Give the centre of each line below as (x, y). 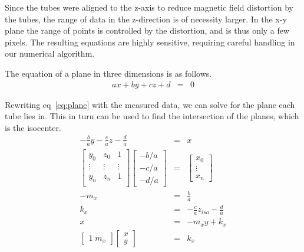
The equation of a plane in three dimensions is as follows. (108, 73)
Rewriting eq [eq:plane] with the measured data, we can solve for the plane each (150, 104)
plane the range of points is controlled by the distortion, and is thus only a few (147, 30)
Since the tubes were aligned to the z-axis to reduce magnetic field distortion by (149, 7)
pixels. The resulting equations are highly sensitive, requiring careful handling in (150, 42)
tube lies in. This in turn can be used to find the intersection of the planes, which (152, 116)
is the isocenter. (33, 127)
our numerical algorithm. (50, 53)
